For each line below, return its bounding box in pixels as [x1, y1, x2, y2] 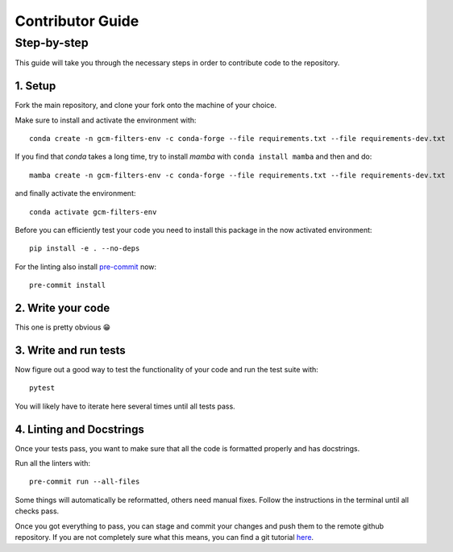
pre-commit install [29, 280, 106, 290]
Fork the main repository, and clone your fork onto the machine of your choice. [15, 101, 277, 110]
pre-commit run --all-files [29, 477, 140, 487]
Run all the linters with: [15, 459, 91, 468]
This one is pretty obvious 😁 [15, 322, 111, 332]
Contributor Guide [15, 12, 139, 30]
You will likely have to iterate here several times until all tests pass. [15, 401, 235, 411]
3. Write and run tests [15, 343, 127, 357]
